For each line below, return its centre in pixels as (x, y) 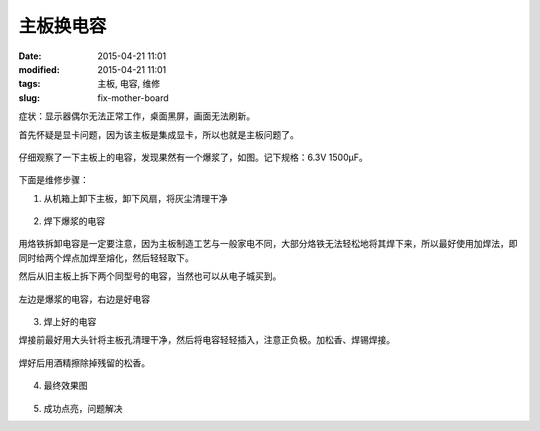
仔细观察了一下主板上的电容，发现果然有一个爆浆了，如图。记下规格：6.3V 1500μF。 (193, 157)
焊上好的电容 (70, 322)
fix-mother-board (133, 97)
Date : (30, 56)
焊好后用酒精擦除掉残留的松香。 (84, 362)
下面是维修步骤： (53, 180)
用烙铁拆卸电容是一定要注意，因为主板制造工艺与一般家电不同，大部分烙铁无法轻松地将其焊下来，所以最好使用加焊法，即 (268, 244)
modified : (39, 69)
